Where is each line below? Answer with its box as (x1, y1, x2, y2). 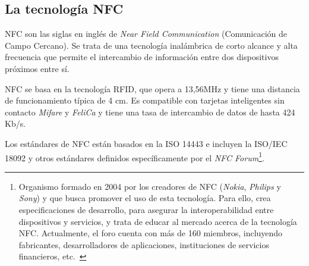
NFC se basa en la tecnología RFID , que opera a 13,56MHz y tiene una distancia (5, 82, 300, 95)
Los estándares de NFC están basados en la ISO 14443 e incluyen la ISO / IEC (5, 137, 288, 149)
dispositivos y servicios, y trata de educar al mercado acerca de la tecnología (18, 215, 297, 227)
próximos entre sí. (5, 62, 70, 74)
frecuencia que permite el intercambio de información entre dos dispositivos (5, 51, 279, 63)
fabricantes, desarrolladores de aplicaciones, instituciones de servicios (18, 238, 269, 251)
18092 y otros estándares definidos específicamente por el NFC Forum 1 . (5, 149, 264, 164)
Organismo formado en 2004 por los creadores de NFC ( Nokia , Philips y (18, 180, 281, 192)
